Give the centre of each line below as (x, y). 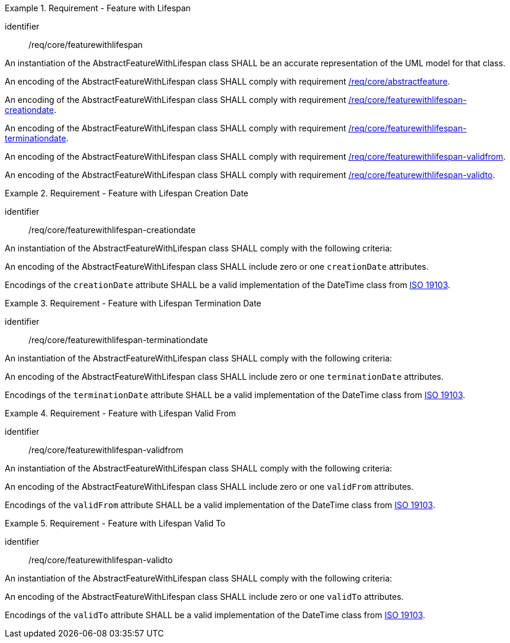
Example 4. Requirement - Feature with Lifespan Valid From (121, 413)
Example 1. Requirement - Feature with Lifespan (98, 8)
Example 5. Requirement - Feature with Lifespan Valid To (115, 523)
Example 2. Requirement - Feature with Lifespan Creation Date (127, 193)
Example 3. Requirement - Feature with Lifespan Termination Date (133, 303)
